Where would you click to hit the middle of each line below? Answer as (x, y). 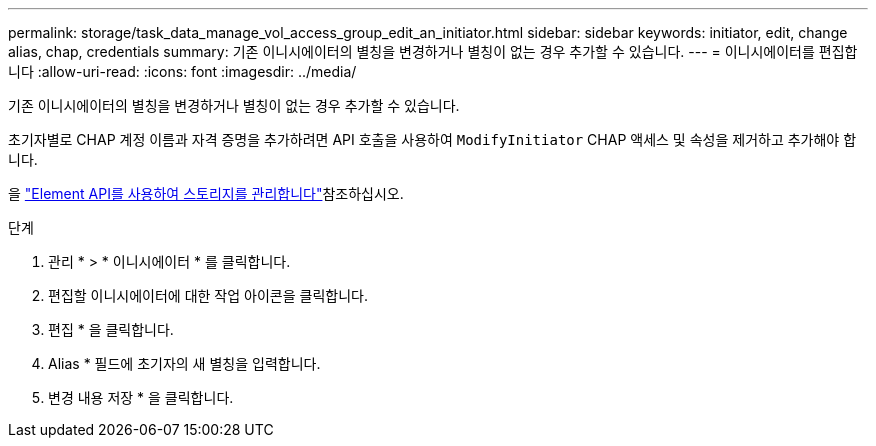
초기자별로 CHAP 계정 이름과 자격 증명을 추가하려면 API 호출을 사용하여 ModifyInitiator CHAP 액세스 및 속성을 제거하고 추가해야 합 (432, 139)
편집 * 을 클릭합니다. (111, 329)
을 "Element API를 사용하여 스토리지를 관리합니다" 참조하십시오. (206, 193)
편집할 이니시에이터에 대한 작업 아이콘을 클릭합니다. (208, 295)
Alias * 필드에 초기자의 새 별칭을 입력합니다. (184, 363)
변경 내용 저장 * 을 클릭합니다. (141, 397)
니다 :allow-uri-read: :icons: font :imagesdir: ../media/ (182, 71)
